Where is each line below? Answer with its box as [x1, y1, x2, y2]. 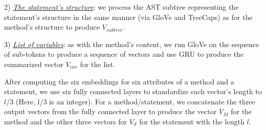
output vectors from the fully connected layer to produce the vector [4, 106, 217, 117]
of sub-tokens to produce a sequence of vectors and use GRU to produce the [4, 49, 244, 59]
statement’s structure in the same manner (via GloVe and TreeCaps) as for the [4, 11, 253, 22]
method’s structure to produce [4, 21, 100, 32]
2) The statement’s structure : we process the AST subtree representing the [4, 2, 239, 12]
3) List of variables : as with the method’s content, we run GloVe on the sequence [4, 38, 259, 49]
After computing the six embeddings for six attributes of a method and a [4, 76, 235, 86]
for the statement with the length [139, 116, 244, 126]
